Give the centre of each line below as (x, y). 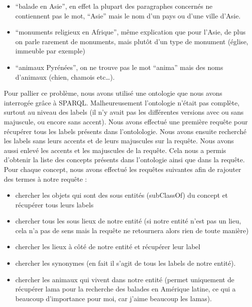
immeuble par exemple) (50, 51)
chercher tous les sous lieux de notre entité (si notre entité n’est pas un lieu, (128, 221)
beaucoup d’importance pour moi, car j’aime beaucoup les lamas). (114, 298)
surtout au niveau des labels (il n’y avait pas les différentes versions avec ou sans (124, 112)
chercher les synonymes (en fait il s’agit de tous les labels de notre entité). (126, 263)
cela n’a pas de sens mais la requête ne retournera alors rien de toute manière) (132, 230)
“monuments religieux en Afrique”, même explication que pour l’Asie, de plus (130, 32)
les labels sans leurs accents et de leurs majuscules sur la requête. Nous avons (119, 141)
